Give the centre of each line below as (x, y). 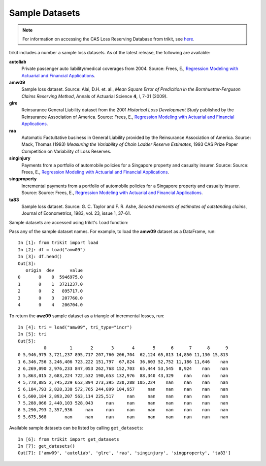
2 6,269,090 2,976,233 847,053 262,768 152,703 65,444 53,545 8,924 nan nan (123, 369)
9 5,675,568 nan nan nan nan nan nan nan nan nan (123, 417)
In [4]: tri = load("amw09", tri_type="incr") (75, 327)
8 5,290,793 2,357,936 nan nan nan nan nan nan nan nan (123, 410)
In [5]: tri (32, 334)
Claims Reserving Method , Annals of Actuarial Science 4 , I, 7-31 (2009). (94, 96)
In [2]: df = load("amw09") (52, 250)
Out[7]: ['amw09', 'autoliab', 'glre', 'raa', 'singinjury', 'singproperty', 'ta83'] (124, 453)
